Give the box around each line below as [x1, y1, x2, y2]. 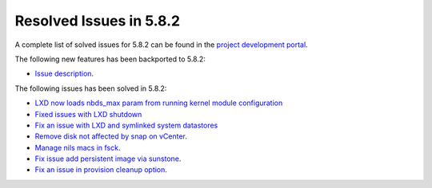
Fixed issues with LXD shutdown [34, 109, 142, 119]
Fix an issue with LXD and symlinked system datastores [34, 120, 218, 130]
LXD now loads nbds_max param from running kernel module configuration [34, 98, 283, 108]
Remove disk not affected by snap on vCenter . [34, 131, 188, 141]
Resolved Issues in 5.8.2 [14, 12, 180, 29]
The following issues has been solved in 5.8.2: [14, 84, 167, 93]
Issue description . [34, 69, 94, 79]
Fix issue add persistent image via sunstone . [34, 154, 182, 163]
